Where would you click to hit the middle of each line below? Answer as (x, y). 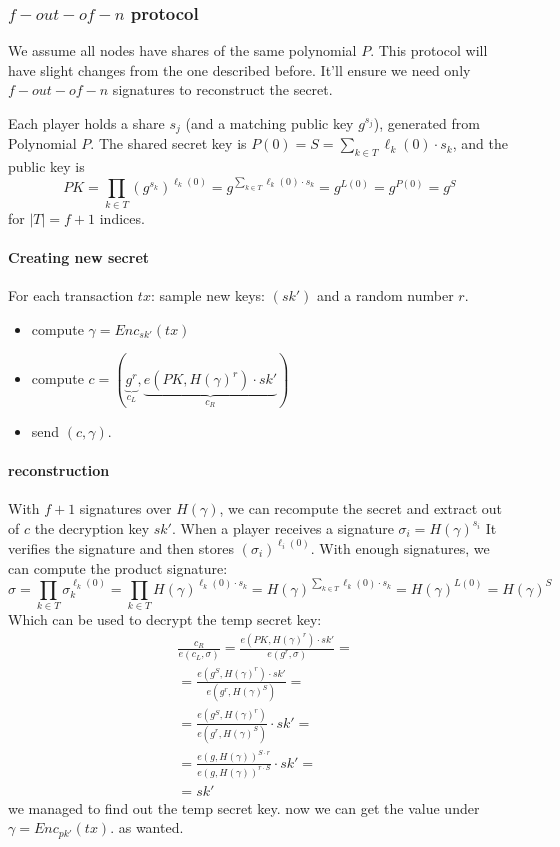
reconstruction (59, 470)
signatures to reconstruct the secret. (222, 89)
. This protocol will (429, 50)
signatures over (125, 508)
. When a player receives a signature (282, 527)
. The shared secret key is (168, 143)
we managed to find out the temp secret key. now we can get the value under (244, 807)
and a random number (385, 295)
